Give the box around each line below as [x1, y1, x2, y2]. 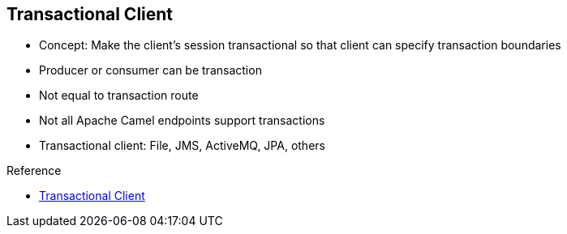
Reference [6, 164, 62, 178]
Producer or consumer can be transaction [39, 63, 262, 78]
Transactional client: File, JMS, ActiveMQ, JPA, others [39, 138, 325, 153]
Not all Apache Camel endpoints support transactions [39, 113, 325, 128]
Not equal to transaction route [39, 88, 199, 103]
